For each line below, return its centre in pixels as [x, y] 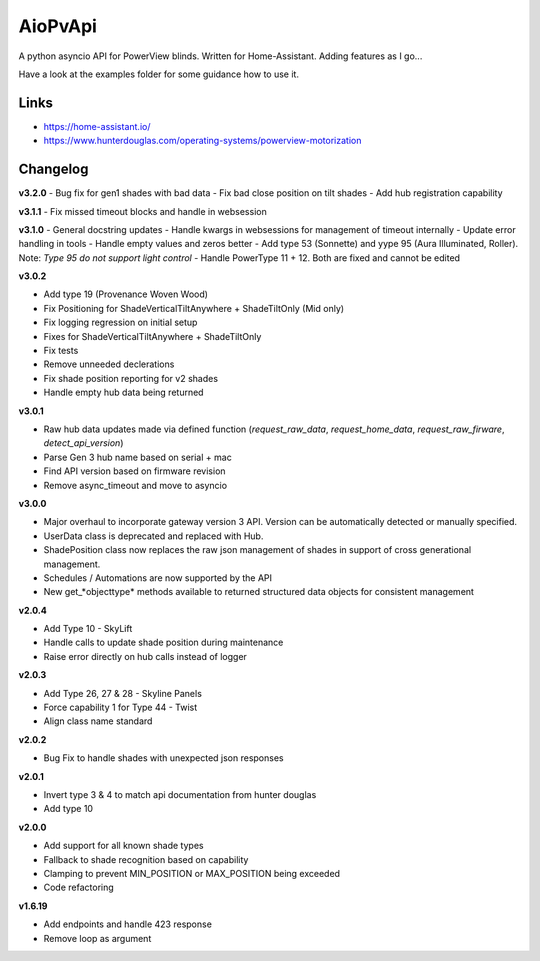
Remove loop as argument [97, 938]
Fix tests [61, 351]
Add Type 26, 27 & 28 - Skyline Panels [122, 693]
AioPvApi [57, 26]
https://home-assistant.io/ [97, 126]
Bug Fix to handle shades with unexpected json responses [163, 758]
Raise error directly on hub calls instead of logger [145, 656]
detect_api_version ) [83, 443]
